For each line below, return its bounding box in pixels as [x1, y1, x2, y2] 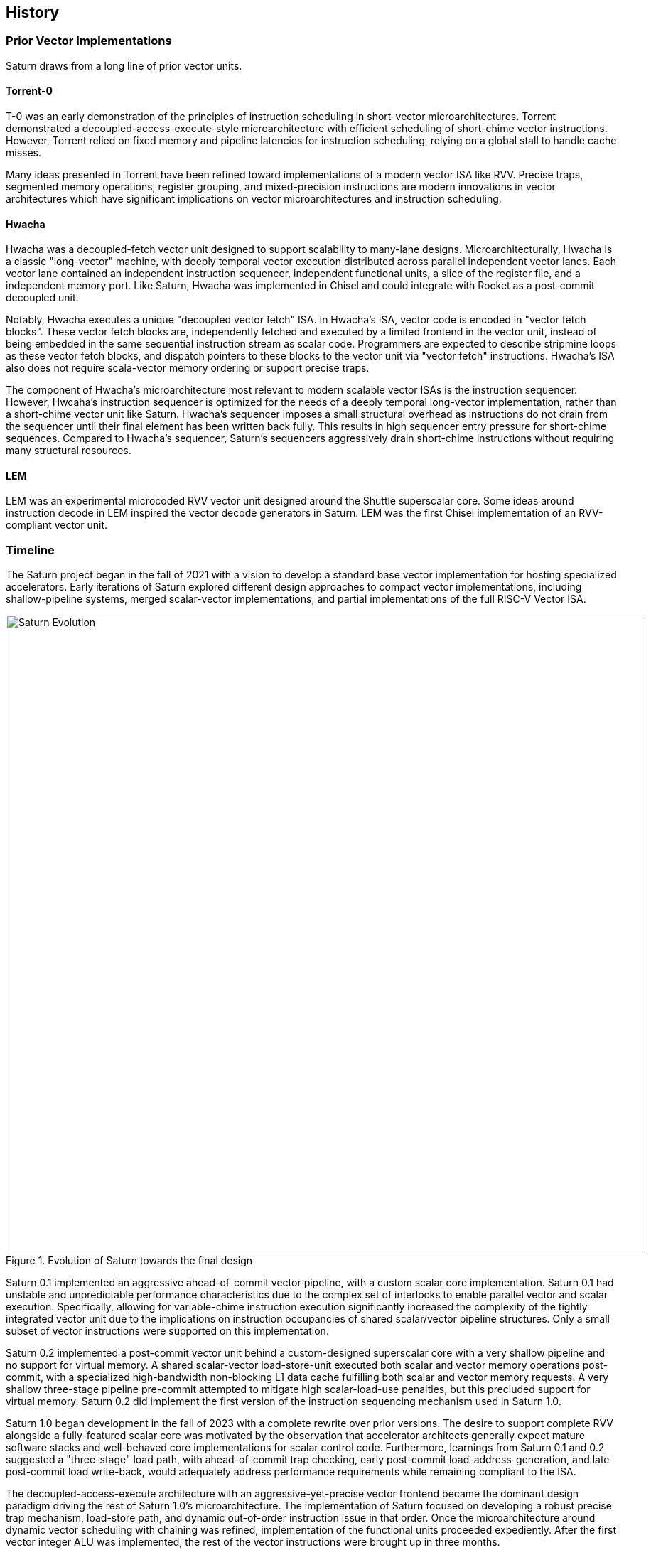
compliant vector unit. [6, 519, 108, 532]
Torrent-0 [6, 85, 53, 97]
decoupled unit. [6, 291, 79, 304]
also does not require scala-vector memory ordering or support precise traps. [6, 362, 370, 375]
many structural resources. [6, 444, 131, 457]
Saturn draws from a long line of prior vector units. [6, 59, 242, 72]
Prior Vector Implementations [6, 33, 172, 48]
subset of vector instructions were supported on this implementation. [6, 1325, 329, 1338]
